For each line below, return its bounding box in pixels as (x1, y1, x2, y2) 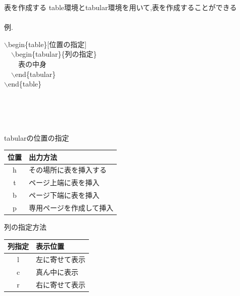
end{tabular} (15, 68, 56, 79)
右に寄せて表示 (36, 279, 85, 289)
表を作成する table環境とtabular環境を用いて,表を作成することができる (4, 2, 237, 12)
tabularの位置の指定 (4, 132, 69, 143)
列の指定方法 (4, 222, 46, 232)
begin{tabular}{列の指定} (15, 49, 97, 59)
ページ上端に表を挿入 (29, 177, 100, 188)
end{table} (8, 78, 42, 89)
